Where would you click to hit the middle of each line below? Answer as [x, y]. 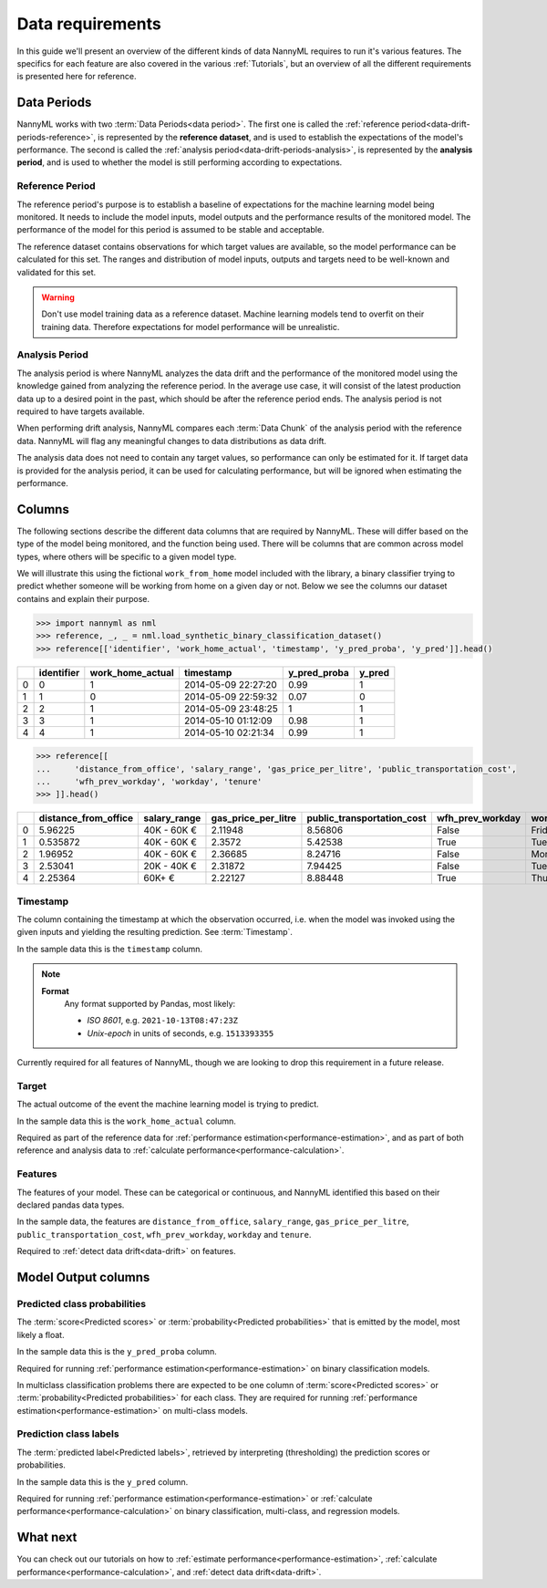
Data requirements [89, 24]
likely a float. [41, 1334]
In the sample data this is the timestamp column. [110, 949]
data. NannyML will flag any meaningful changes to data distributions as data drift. [172, 441]
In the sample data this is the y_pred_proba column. [117, 1352]
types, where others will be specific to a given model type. [127, 556]
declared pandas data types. [71, 1205]
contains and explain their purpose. [83, 598]
